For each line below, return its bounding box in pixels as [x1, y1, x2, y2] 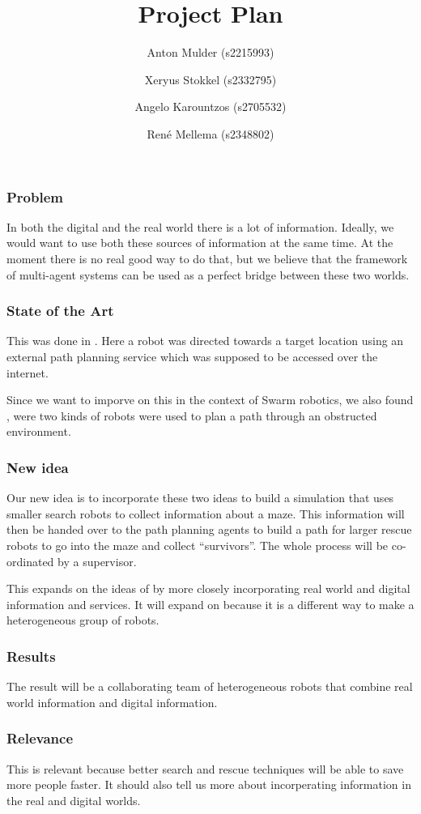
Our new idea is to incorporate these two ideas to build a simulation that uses [6, 489, 394, 506]
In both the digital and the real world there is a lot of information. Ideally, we [6, 218, 394, 235]
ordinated [6, 552, 54, 569]
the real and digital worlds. [6, 791, 141, 808]
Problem [6, 186, 63, 207]
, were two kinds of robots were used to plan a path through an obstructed [6, 407, 377, 424]
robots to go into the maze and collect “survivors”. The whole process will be [6, 536, 389, 553]
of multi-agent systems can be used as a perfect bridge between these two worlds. [6, 266, 410, 283]
